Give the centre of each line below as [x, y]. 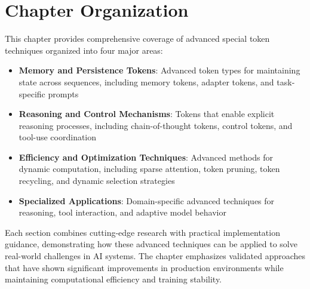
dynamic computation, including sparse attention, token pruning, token [149, 169]
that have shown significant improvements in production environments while [144, 267]
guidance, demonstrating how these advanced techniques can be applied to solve [151, 244]
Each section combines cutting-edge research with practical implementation [142, 232]
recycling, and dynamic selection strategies [97, 181]
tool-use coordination [58, 137]
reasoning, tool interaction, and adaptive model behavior [122, 212]
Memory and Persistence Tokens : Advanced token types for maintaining [159, 70]
